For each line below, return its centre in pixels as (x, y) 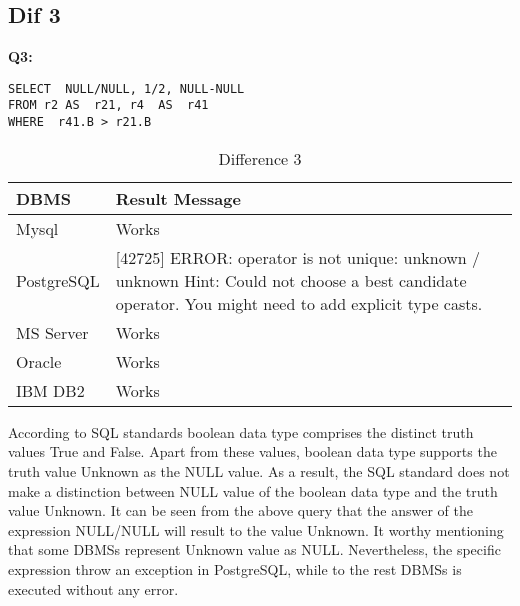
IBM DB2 (50, 390)
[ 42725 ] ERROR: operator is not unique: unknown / (297, 257)
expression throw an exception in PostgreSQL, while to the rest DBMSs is (235, 568)
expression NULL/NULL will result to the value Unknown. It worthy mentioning (256, 529)
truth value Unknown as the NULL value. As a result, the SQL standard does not (259, 470)
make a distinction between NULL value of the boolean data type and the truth (253, 490)
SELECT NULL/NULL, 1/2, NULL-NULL (126, 88)
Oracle (39, 361)
